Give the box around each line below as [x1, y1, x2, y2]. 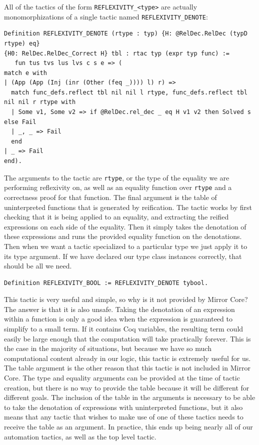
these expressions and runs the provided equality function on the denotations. [4, 231, 242, 241]
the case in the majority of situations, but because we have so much [4, 343, 211, 353]
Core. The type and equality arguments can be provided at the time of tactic [4, 372, 240, 383]
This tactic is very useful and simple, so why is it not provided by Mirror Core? [4, 294, 248, 304]
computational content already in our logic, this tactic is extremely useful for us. [4, 352, 251, 363]
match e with [4, 69, 47, 76]
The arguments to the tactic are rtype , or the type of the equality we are [4, 172, 229, 182]
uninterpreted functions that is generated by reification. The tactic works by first [4, 201, 252, 212]
